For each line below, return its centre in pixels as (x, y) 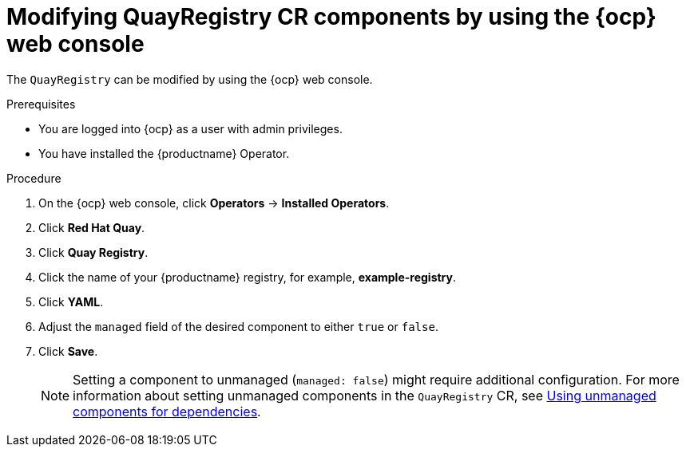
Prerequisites (41, 104)
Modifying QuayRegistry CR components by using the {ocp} (331, 17)
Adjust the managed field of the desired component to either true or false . (238, 326)
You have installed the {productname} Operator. (164, 153)
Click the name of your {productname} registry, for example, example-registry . (248, 277)
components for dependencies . (167, 411)
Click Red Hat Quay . (92, 227)
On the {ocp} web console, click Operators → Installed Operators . (214, 203)
